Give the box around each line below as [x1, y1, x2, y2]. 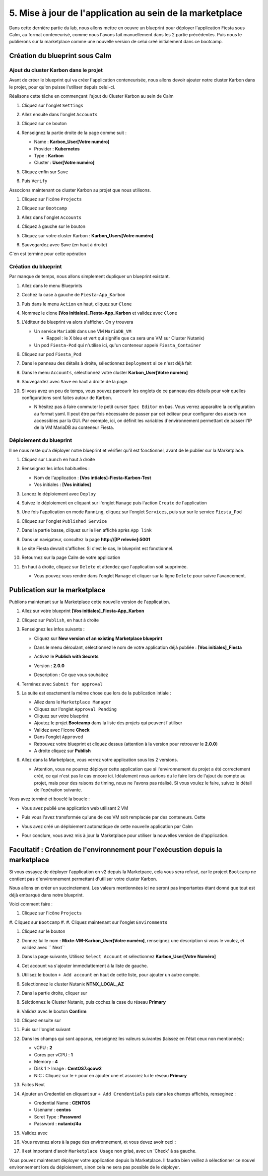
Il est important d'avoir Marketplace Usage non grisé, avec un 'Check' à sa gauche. [21, 1148, 197, 1154]
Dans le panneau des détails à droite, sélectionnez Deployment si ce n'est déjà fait [21, 360, 192, 366]
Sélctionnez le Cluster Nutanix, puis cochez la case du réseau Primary [21, 999, 166, 1005]
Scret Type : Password [34, 1113, 81, 1119]
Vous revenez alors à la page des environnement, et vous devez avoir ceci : [21, 1139, 176, 1145]
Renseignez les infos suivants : [21, 626, 85, 632]
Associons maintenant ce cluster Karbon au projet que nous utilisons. [9, 187, 151, 193]
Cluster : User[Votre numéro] [34, 159, 95, 166]
